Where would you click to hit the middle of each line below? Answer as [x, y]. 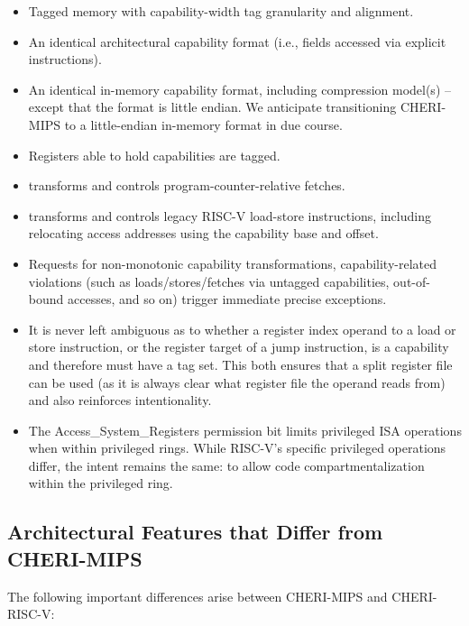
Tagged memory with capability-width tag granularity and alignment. [221, 11]
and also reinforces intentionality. [120, 400]
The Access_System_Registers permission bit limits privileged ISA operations [245, 430]
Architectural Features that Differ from [195, 532]
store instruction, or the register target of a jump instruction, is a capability [239, 347]
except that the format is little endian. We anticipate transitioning [212, 107]
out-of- [412, 281]
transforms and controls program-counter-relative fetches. [187, 185]
